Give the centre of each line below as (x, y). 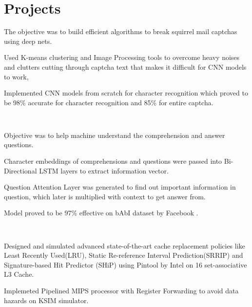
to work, (16, 76)
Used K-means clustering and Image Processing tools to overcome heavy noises (122, 57)
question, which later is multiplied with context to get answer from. (105, 196)
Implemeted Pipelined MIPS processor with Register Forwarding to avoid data (121, 290)
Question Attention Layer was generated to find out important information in (120, 187)
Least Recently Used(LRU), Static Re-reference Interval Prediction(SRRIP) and (124, 255)
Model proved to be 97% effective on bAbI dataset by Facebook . (101, 213)
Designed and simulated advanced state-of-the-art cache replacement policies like (125, 245)
